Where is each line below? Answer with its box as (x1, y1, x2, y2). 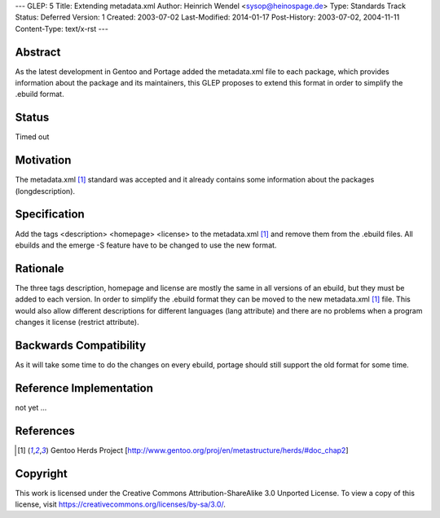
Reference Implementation (15, 381, 154, 395)
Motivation (15, 153, 72, 167)
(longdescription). (15, 186, 76, 195)
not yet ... (15, 402, 47, 412)
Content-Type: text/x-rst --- (15, 24, 109, 33)
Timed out (15, 132, 50, 142)
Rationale (15, 261, 64, 275)
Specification (15, 208, 85, 222)
